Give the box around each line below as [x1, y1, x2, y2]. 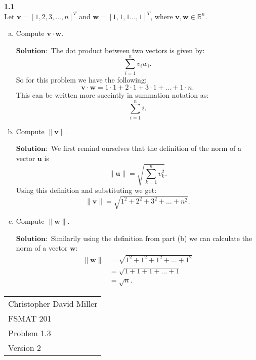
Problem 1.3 [8, 327, 51, 339]
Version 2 [8, 341, 41, 353]
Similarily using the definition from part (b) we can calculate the [51, 232, 252, 243]
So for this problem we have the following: [16, 74, 147, 85]
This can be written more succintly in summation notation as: [16, 90, 209, 100]
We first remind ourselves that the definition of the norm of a [51, 143, 241, 153]
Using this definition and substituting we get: [16, 185, 157, 195]
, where [150, 11, 173, 21]
